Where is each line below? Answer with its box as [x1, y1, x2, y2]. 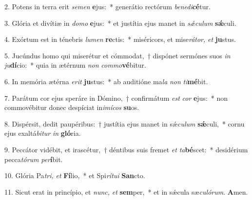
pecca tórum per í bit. [4, 154, 63, 164]
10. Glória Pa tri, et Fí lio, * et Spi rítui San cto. [4, 170, 145, 181]
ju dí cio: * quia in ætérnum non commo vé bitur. [4, 60, 146, 70]
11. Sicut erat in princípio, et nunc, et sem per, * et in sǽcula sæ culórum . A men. [4, 186, 248, 197]
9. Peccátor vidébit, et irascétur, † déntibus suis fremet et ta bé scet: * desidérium [4, 144, 248, 154]
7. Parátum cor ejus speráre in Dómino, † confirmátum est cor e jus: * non [4, 92, 228, 103]
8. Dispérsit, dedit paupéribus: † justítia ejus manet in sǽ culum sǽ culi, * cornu [4, 118, 245, 128]
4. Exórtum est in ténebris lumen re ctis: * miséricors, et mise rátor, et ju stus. [4, 34, 236, 44]
